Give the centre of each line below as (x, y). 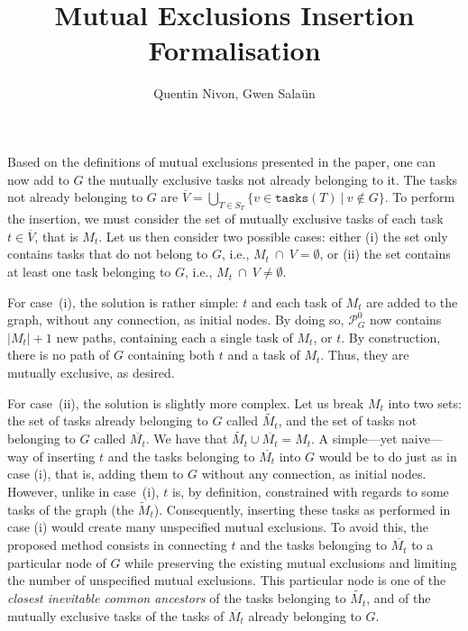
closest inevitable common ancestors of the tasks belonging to (177, 598)
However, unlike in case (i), (83, 492)
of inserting (64, 456)
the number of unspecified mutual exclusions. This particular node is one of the (227, 580)
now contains (405, 320)
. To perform (420, 197)
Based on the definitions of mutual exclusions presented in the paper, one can (222, 161)
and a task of (264, 355)
